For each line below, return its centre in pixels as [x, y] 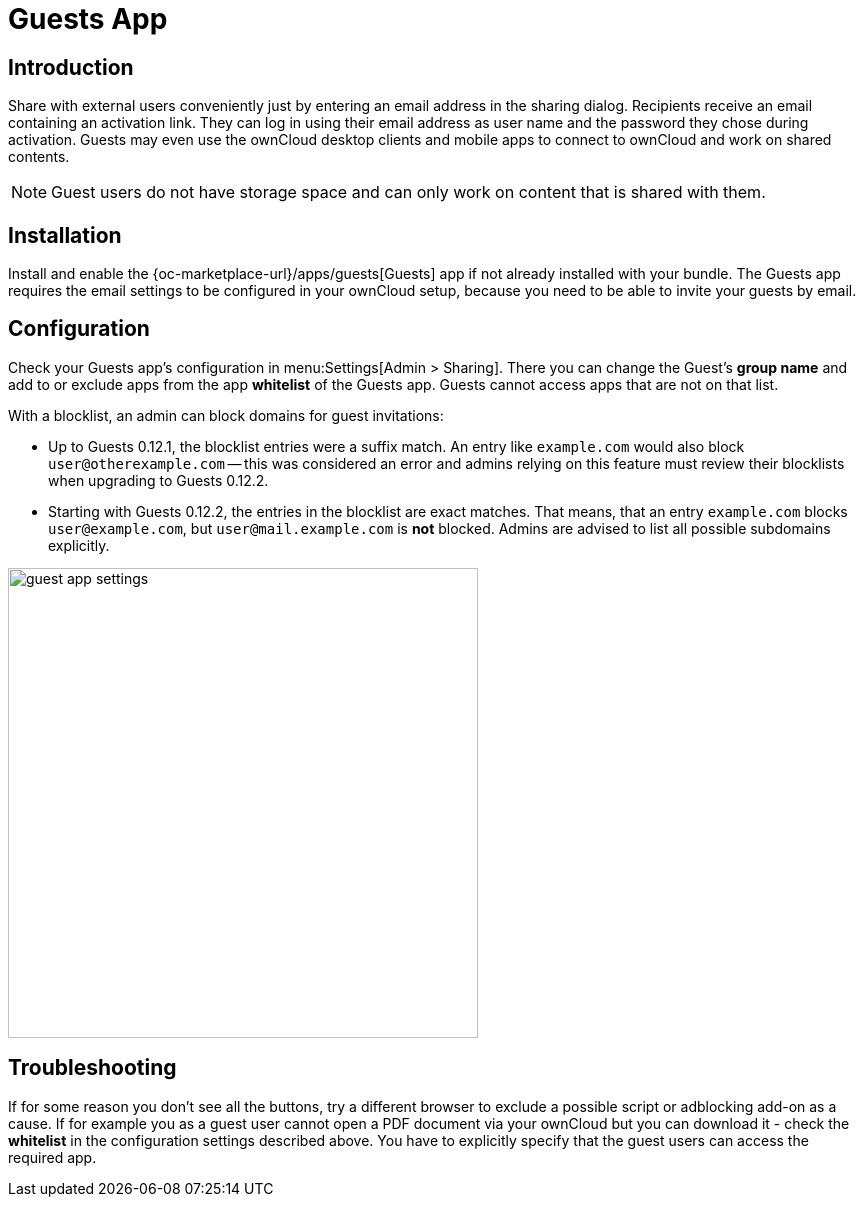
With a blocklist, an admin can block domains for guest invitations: [226, 415]
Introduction [71, 67]
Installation [65, 235]
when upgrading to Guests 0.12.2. [158, 480]
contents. [39, 157]
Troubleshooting [92, 1068]
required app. [52, 1157]
